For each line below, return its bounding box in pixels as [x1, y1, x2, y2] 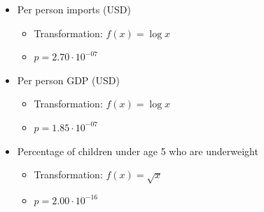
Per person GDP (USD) [17, 72, 120, 87]
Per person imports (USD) [17, 2, 131, 16]
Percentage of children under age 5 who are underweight [17, 143, 258, 158]
